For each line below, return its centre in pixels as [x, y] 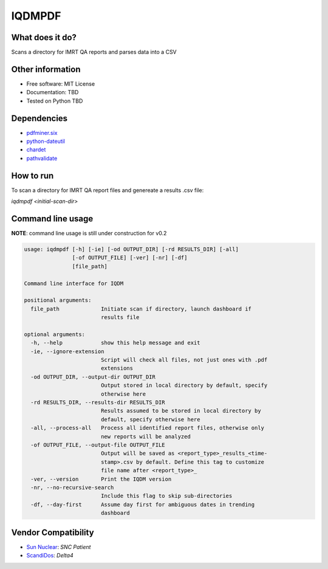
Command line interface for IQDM [74, 283]
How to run [32, 175]
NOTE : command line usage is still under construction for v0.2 [89, 233]
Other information [46, 69]
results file [120, 317]
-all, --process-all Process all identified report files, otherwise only [147, 428]
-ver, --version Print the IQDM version [101, 479]
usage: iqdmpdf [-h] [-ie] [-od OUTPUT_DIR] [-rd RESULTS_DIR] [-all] [132, 250]
